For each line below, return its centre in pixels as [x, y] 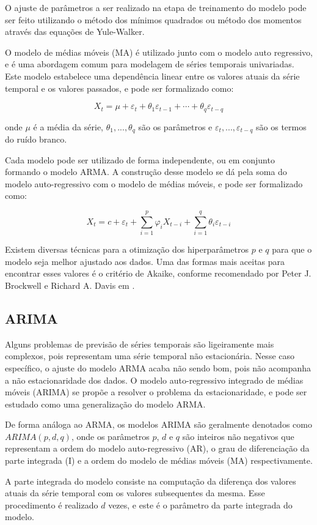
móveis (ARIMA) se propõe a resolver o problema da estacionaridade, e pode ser [156, 392]
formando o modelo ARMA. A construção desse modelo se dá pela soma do [146, 172]
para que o [292, 249]
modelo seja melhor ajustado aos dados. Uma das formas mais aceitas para [145, 261]
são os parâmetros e [175, 126]
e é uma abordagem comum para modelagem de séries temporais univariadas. [150, 64]
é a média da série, [68, 126]
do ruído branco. [36, 139]
